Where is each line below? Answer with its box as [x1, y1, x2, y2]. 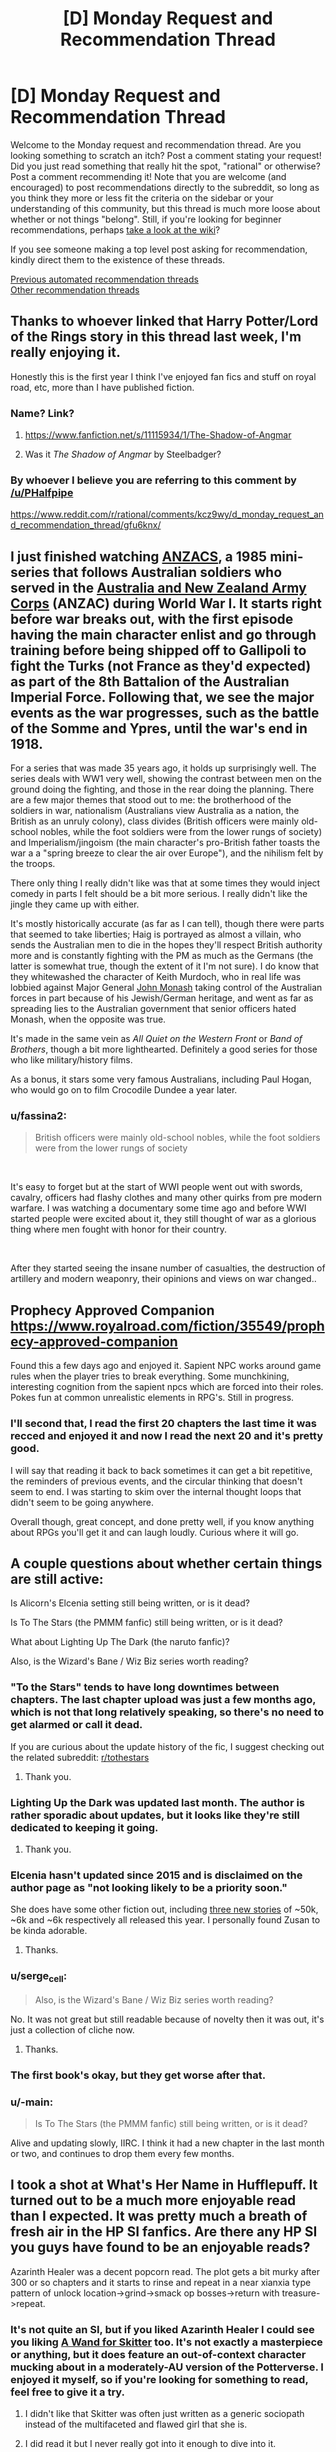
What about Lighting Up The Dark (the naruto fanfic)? [10, 1636, 230, 1648]
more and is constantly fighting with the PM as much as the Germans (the [10, 950, 314, 962]
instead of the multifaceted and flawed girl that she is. [24, 2418, 248, 2431]
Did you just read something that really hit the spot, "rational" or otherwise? [10, 160, 321, 172]
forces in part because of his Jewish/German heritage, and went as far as [10, 992, 314, 1004]
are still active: [10, 1570, 104, 1587]
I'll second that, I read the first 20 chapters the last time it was [10, 1417, 317, 1431]
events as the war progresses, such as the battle [10, 704, 320, 721]
